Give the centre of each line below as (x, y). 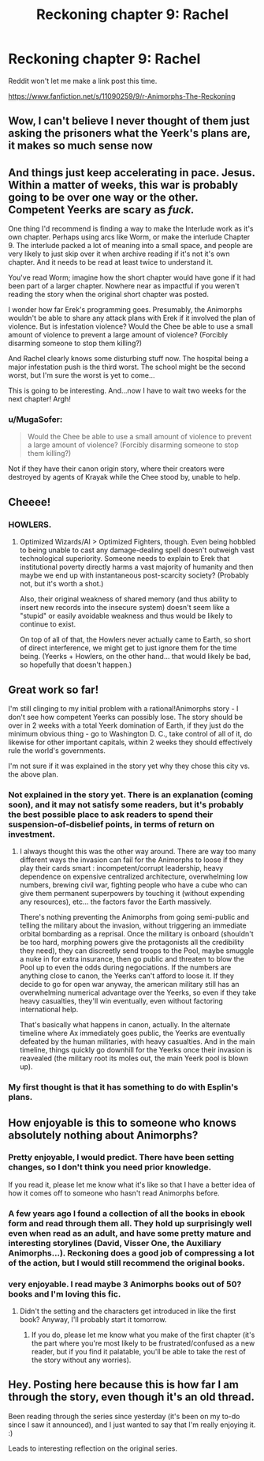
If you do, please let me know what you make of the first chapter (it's (143, 1335)
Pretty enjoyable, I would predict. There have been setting (121, 1158)
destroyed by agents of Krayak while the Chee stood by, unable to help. (124, 477)
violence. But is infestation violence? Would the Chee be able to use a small (131, 326)
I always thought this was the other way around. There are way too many (138, 852)
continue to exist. (48, 624)
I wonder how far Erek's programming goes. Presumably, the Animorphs (125, 310)
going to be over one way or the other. (103, 197)
